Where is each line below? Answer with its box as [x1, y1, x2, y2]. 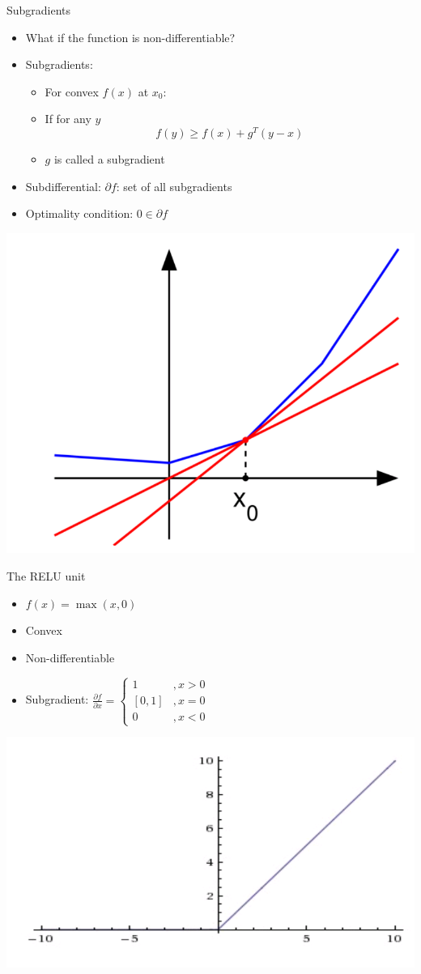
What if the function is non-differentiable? [25, 28, 236, 45]
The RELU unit [6, 568, 86, 585]
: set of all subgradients [116, 177, 232, 194]
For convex [45, 83, 99, 100]
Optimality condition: [25, 205, 134, 222]
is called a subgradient [53, 151, 165, 168]
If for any [45, 110, 91, 127]
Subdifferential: [25, 177, 101, 194]
